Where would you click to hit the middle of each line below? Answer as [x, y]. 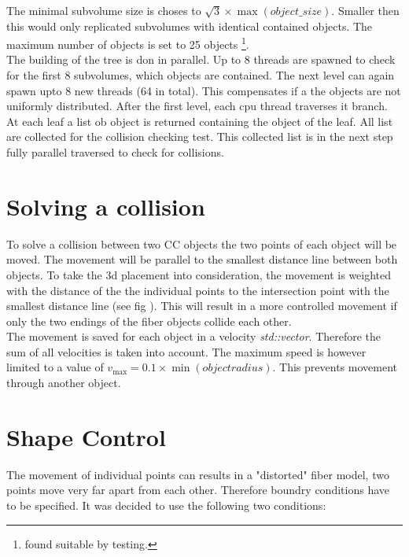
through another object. [64, 383]
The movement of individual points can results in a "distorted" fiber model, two [198, 474]
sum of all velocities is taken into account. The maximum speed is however [186, 351]
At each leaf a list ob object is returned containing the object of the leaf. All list [200, 121]
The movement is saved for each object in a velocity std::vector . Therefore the [194, 336]
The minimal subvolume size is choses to [104, 10]
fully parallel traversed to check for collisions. [115, 152]
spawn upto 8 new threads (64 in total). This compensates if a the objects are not [204, 90]
